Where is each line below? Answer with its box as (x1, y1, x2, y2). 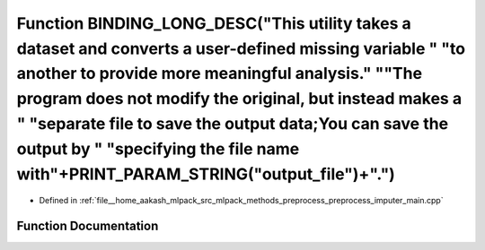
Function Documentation (16, 219, 159, 234)
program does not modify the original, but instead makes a (16, 89, 463, 109)
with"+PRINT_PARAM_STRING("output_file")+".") (16, 164, 395, 184)
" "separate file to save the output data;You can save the (16, 113, 449, 134)
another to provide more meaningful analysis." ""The (16, 64, 422, 84)
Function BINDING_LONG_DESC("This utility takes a (16, 13, 412, 33)
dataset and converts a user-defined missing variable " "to (16, 39, 466, 58)
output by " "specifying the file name (16, 139, 300, 159)
